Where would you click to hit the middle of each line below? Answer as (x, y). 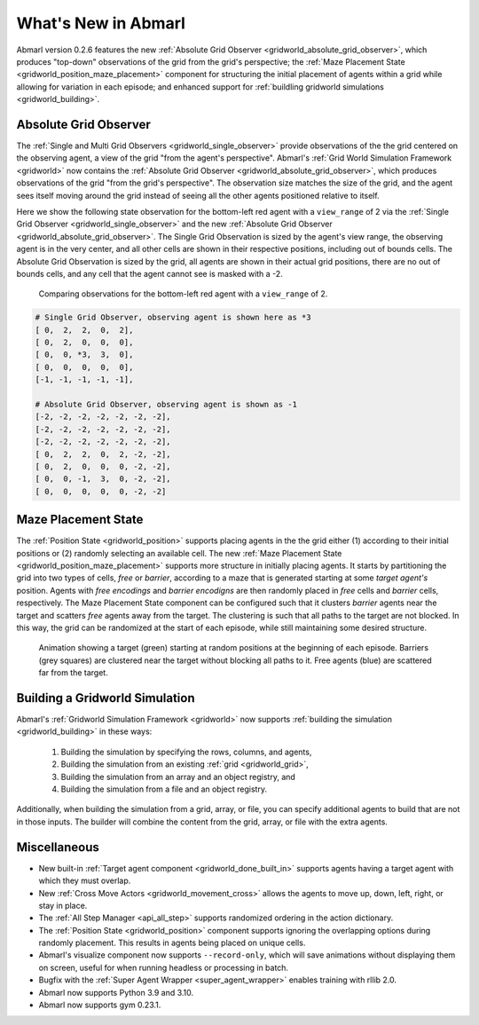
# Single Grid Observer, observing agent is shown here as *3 (173, 318)
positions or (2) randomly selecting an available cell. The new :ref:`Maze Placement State (179, 553)
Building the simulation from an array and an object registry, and (178, 777)
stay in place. (63, 905)
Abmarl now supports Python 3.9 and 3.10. (116, 992)
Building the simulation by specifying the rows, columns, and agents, (186, 752)
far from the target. (73, 673)
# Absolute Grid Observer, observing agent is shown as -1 (166, 405)
